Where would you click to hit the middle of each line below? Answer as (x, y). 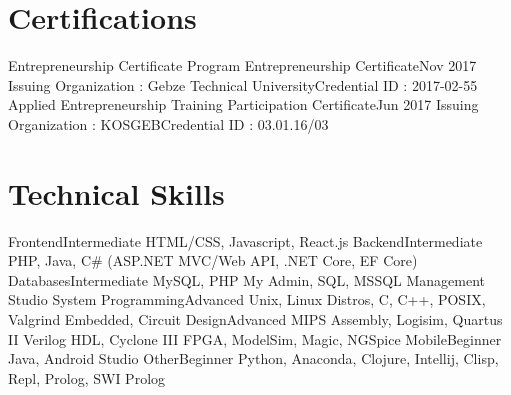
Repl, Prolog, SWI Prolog (87, 377)
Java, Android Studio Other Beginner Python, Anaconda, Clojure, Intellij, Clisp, (253, 358)
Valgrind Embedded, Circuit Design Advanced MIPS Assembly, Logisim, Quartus (255, 319)
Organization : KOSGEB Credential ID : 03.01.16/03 (168, 123)
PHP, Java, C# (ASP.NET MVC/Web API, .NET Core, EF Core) (213, 260)
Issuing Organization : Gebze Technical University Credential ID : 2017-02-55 (243, 84)
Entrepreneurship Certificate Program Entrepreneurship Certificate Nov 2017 (242, 65)
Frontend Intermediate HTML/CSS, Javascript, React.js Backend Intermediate (245, 240)
